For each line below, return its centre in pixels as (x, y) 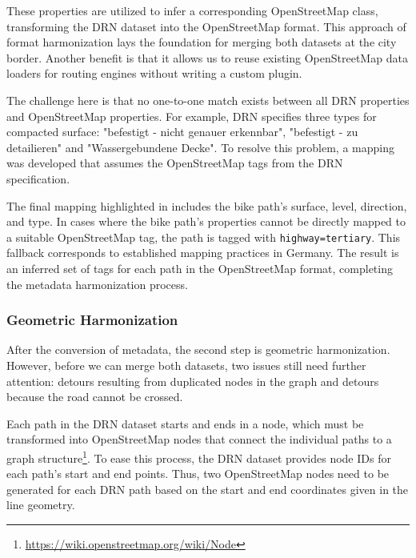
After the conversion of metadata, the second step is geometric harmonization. (198, 349)
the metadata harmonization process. (97, 284)
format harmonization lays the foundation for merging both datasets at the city (202, 42)
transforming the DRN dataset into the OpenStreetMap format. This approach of (206, 26)
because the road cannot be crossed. (95, 397)
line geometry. (41, 505)
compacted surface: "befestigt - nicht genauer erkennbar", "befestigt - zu (182, 132)
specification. (38, 178)
